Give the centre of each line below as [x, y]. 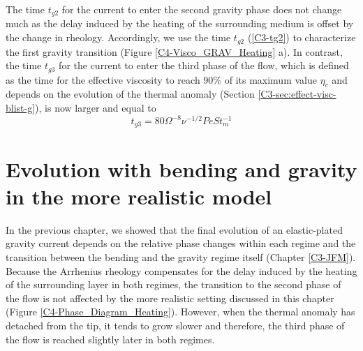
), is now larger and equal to [96, 107]
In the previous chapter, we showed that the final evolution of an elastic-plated [174, 229]
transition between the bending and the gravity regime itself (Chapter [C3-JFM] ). [181, 256]
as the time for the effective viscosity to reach [103, 79]
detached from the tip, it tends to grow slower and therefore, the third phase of [175, 325]
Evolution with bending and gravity [181, 169]
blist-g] [21, 107]
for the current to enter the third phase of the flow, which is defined [204, 65]
